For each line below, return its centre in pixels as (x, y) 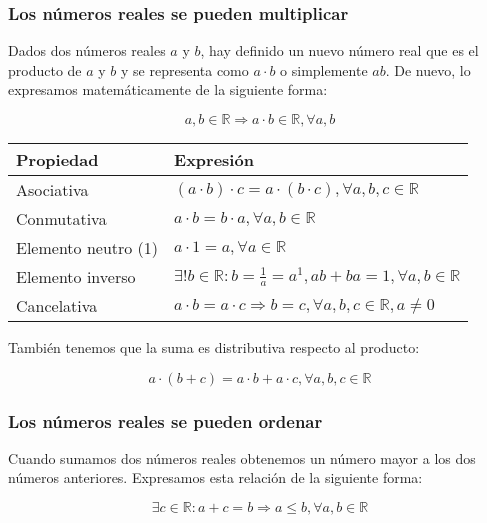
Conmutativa (61, 218)
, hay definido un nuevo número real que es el (339, 50)
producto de (45, 69)
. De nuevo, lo (428, 69)
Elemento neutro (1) (87, 247)
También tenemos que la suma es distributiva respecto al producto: (214, 347)
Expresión (214, 159)
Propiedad (57, 159)
